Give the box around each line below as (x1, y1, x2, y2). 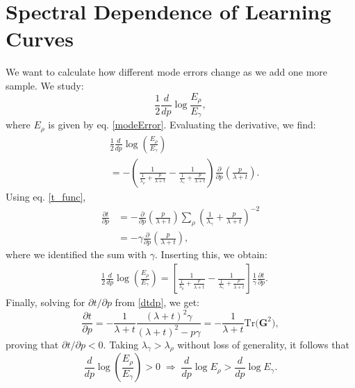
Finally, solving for (6, 295, 85, 310)
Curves (6, 24, 74, 53)
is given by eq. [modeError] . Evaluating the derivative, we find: (48, 117, 316, 132)
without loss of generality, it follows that (177, 337, 349, 351)
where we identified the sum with (6, 247, 147, 262)
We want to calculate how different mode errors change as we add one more (6, 65, 328, 79)
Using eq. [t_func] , (6, 189, 86, 203)
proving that (6, 337, 59, 351)
